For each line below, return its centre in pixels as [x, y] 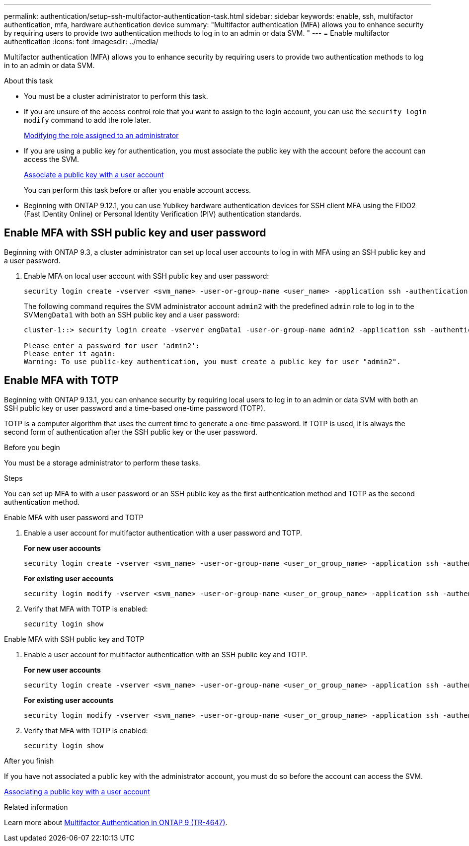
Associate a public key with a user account [94, 175]
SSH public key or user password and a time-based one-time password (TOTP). [135, 408]
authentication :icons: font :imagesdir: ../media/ [81, 41]
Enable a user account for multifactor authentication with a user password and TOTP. [163, 533]
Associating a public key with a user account [77, 791]
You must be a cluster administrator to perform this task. [116, 96]
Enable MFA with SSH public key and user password [135, 233]
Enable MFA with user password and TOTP [74, 517]
